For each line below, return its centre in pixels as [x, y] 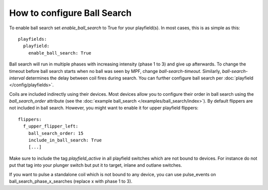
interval [17, 78]
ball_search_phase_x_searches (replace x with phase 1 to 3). [71, 181]
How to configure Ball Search [70, 13]
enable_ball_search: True [60, 53]
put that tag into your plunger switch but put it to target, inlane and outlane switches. [96, 165]
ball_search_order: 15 [56, 133]
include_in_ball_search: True [65, 140]
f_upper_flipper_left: [51, 126]
